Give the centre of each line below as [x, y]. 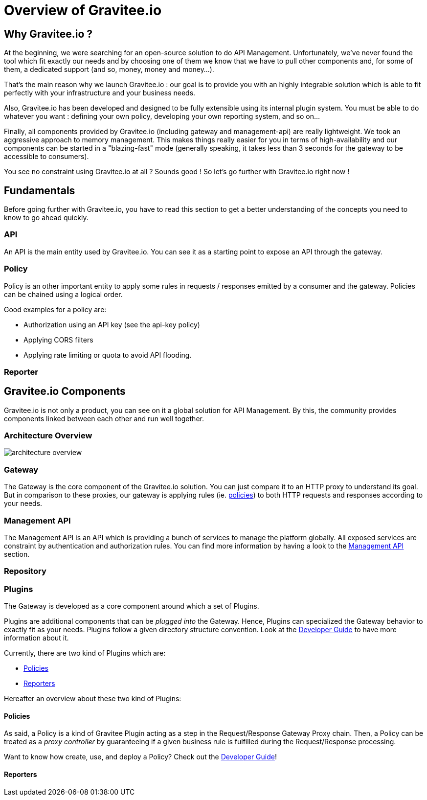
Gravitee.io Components [65, 391]
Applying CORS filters [58, 340]
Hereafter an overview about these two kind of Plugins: [93, 699]
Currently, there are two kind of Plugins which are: [85, 653]
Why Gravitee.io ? [48, 34]
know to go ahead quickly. [46, 218]
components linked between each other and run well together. [104, 418]
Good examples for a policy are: [55, 309]
